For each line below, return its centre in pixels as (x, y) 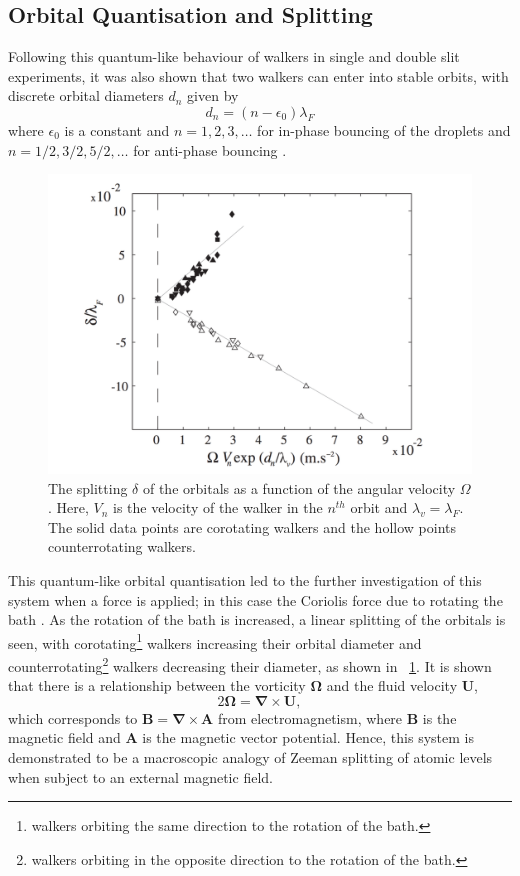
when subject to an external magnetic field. (140, 776)
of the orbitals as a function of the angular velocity (299, 487)
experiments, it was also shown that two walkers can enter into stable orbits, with (258, 75)
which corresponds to (73, 717)
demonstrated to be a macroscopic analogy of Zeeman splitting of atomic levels (250, 756)
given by (213, 95)
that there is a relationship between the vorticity (157, 685)
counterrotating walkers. (122, 546)
